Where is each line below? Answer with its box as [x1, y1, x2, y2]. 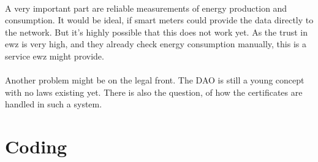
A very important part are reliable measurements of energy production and [5, 1, 287, 14]
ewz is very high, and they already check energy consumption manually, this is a [5, 37, 306, 50]
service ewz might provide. [5, 49, 104, 62]
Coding [5, 134, 67, 159]
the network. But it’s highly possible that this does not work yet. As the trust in [5, 25, 308, 38]
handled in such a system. [5, 98, 102, 110]
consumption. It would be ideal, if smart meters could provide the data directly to [5, 13, 314, 26]
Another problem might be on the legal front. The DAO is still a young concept [5, 74, 305, 87]
